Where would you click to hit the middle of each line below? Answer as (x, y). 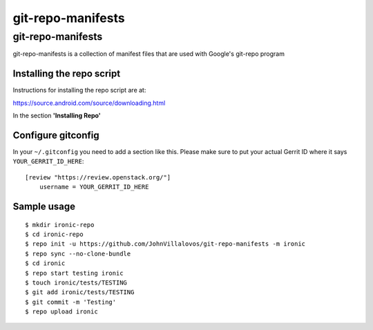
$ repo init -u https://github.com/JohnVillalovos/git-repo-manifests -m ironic (165, 244)
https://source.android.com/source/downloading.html (89, 103)
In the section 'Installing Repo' (57, 116)
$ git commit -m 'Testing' (71, 302)
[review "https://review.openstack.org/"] (98, 177)
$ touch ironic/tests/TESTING (76, 282)
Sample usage (44, 206)
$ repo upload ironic (61, 312)
